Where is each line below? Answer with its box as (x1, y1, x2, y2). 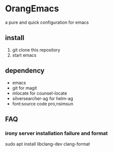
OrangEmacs (5, 3, 59, 14)
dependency (5, 66, 45, 75)
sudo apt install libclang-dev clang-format (5, 141, 90, 147)
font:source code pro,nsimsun (12, 101, 74, 106)
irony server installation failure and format (5, 130, 108, 137)
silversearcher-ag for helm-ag (12, 95, 73, 101)
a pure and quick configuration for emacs (5, 19, 89, 25)
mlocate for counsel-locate (12, 90, 67, 96)
